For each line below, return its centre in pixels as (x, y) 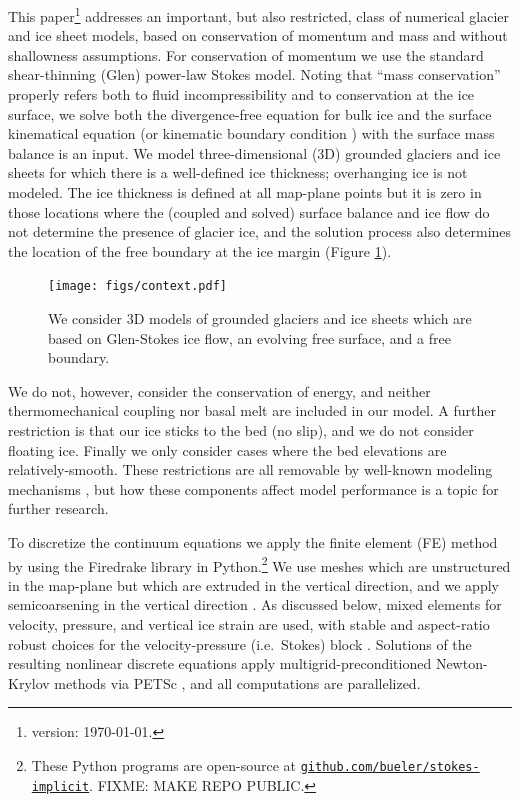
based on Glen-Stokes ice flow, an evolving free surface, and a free (249, 337)
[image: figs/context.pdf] (137, 286)
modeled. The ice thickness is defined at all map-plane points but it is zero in (245, 192)
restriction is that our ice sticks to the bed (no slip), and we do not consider (241, 430)
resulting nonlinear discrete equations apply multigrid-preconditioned (220, 663)
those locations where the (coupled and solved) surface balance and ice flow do (249, 211)
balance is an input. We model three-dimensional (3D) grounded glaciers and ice (254, 152)
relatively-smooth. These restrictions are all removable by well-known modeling (250, 469)
